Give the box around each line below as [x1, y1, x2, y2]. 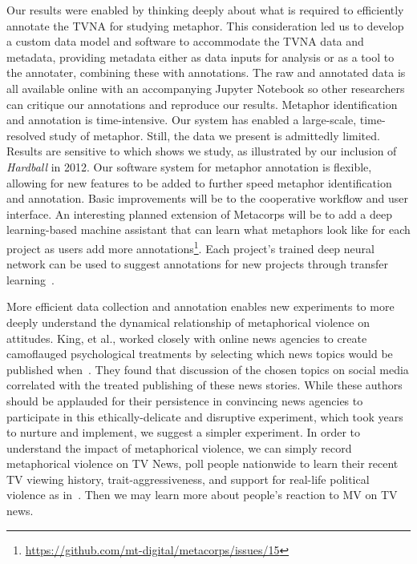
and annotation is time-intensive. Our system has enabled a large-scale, [6, 111, 357, 128]
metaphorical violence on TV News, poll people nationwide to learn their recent [6, 455, 399, 472]
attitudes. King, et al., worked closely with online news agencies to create [6, 329, 367, 346]
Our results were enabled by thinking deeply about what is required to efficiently [6, 2, 404, 18]
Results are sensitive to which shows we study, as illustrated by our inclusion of [6, 143, 397, 159]
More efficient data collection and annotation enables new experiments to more [6, 298, 395, 315]
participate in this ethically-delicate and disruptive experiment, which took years [6, 408, 403, 425]
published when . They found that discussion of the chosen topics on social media [6, 361, 409, 377]
